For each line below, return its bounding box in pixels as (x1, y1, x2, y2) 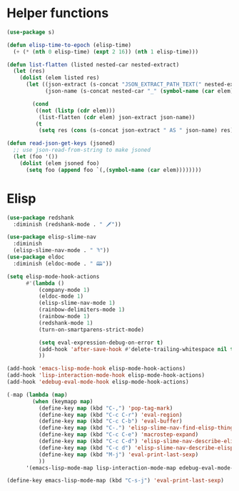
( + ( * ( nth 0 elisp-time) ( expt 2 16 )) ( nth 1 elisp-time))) (13, 48, 199, 55)
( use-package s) (6, 29, 55, 36)
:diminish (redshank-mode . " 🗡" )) (13, 221, 122, 228)
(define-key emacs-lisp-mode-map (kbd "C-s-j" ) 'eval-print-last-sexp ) (6, 477, 224, 485)
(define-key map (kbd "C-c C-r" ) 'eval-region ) (38, 411, 183, 418)
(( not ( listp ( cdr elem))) (35, 107, 116, 114)
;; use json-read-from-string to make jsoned (13, 146, 151, 154)
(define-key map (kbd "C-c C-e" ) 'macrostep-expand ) (38, 431, 199, 438)
